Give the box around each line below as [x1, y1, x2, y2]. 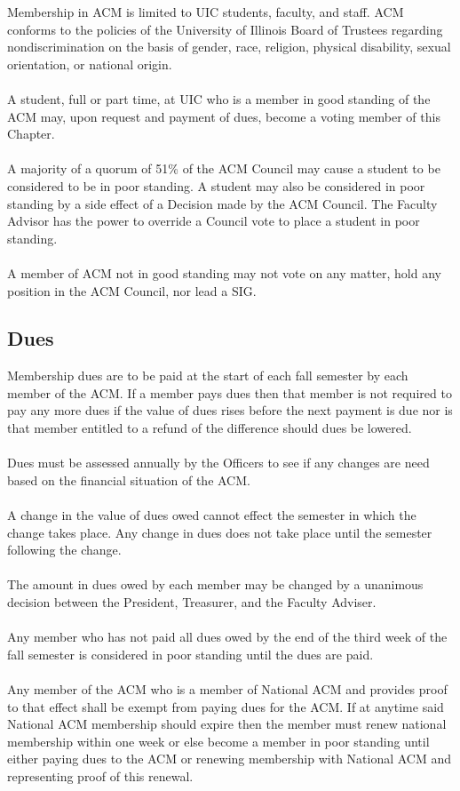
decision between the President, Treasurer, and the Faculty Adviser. [7, 593, 377, 611]
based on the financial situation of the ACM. [7, 470, 250, 489]
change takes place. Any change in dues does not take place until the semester [7, 523, 432, 541]
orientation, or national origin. [7, 54, 172, 73]
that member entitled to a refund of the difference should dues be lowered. [7, 419, 412, 437]
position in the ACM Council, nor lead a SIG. [7, 281, 257, 300]
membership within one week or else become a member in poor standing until [7, 731, 430, 750]
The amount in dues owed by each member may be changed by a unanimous [7, 575, 424, 594]
